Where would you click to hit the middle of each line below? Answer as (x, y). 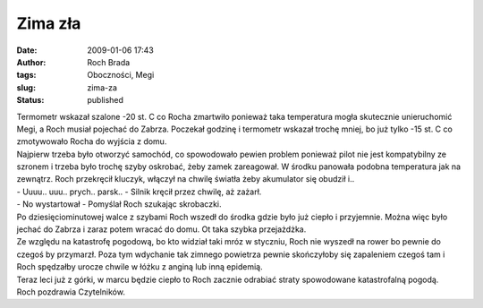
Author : (31, 62)
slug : (26, 87)
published (106, 100)
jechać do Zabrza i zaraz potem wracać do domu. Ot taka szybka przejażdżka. (161, 229)
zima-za (102, 87)
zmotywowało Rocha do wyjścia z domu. (92, 141)
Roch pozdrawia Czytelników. (71, 292)
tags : (26, 75)
